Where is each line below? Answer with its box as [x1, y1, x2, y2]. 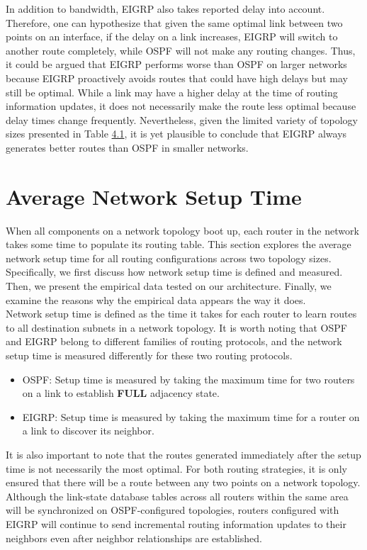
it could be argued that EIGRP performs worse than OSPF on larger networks [6, 57, 347, 72]
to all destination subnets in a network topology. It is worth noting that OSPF [6, 320, 347, 335]
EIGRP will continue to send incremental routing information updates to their [6, 516, 346, 531]
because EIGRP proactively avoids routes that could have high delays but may [6, 70, 348, 85]
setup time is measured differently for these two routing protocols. [6, 348, 293, 362]
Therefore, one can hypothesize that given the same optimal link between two [6, 15, 343, 30]
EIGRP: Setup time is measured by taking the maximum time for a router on [22, 409, 360, 424]
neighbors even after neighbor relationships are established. [6, 530, 262, 545]
